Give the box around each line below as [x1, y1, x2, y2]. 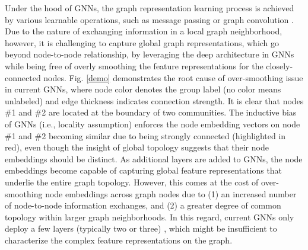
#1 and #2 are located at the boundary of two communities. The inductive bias [5, 106, 297, 118]
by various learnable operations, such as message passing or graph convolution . [5, 13, 294, 25]
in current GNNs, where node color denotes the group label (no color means [5, 83, 281, 95]
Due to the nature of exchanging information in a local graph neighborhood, [5, 25, 282, 37]
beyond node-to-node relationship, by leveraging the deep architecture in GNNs [5, 48, 294, 60]
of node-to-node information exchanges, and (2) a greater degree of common [5, 199, 281, 211]
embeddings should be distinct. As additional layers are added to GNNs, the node [5, 152, 303, 165]
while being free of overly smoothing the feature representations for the [5, 59, 263, 72]
